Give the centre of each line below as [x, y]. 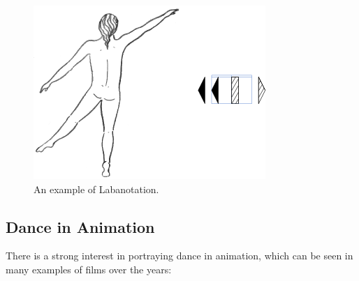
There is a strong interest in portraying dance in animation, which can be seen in [179, 256]
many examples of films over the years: [89, 269]
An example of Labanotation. [96, 189]
